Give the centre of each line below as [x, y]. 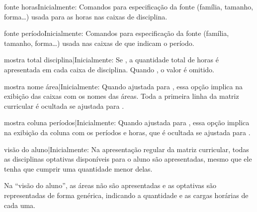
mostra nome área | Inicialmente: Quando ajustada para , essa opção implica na [123, 86]
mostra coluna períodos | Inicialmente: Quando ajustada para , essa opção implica [127, 122]
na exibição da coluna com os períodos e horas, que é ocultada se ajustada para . [127, 132]
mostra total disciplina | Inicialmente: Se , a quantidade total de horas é [112, 60]
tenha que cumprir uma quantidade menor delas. [78, 168]
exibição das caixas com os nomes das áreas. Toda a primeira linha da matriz [122, 96]
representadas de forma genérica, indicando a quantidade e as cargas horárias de [126, 195]
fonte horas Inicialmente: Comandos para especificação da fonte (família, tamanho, [129, 6]
